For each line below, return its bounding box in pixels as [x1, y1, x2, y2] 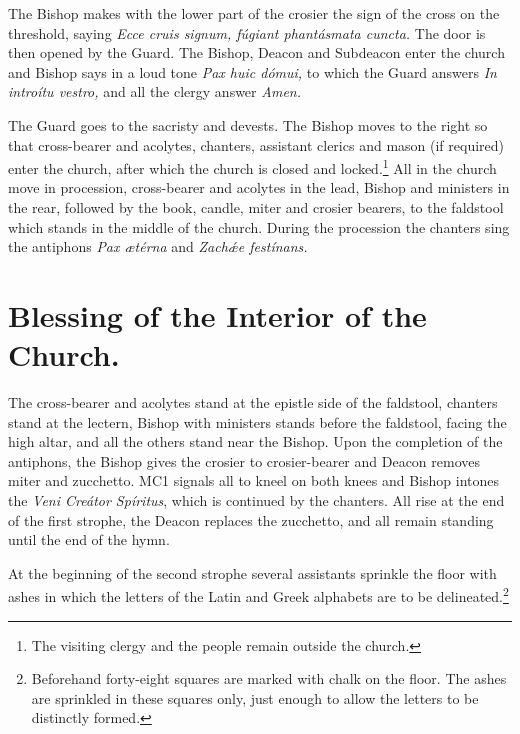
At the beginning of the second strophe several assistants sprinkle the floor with [8, 562, 497, 583]
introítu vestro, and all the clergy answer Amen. [8, 81, 301, 102]
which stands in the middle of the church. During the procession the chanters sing [8, 216, 510, 237]
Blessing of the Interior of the [8, 294, 427, 335]
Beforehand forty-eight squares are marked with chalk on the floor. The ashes [31, 668, 507, 689]
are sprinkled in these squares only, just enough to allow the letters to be [31, 687, 479, 708]
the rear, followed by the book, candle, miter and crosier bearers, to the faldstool [8, 197, 504, 217]
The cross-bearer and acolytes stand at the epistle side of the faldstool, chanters [8, 392, 498, 413]
